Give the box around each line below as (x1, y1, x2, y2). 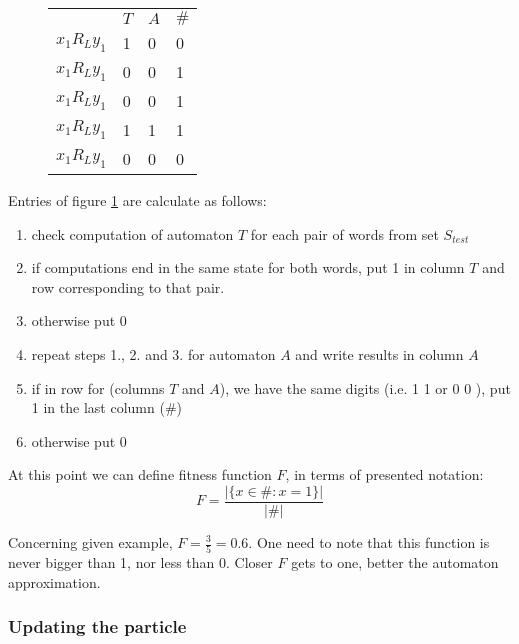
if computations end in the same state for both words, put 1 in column (31, 257, 465, 278)
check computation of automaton (31, 223, 234, 244)
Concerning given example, (8, 532, 173, 552)
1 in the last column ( (31, 397, 165, 418)
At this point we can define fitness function (8, 464, 272, 485)
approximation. (8, 571, 101, 592)
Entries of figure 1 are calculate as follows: (8, 190, 267, 210)
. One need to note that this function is (248, 532, 490, 552)
